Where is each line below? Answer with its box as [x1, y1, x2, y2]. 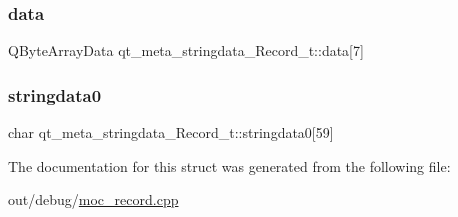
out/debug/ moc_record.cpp [8, 189, 179, 210]
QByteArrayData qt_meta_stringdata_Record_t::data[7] [8, 40, 364, 61]
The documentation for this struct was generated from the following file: [8, 155, 451, 176]
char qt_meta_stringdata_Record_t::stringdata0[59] [8, 122, 334, 143]
